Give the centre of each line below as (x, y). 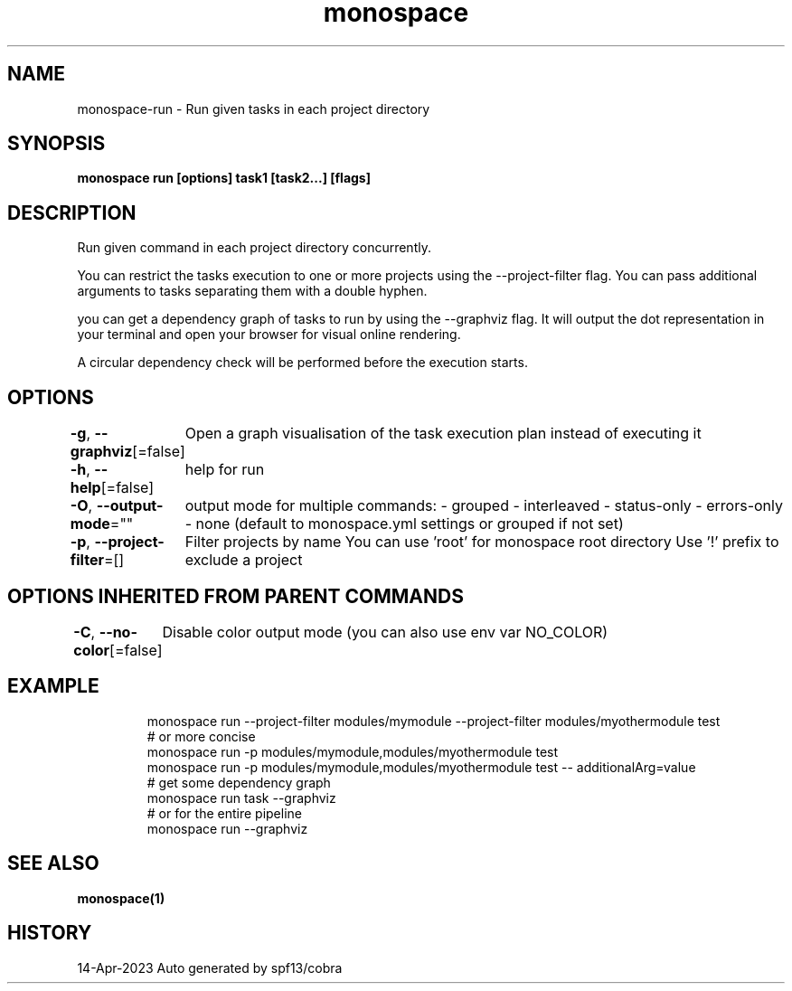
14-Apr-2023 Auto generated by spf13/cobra (210, 967)
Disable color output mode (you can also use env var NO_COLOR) (385, 632)
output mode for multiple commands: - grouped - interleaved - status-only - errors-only (484, 506)
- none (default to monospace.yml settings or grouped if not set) (404, 524)
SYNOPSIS (57, 144)
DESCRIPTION (72, 212)
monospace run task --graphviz (241, 798)
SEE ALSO (53, 864)
